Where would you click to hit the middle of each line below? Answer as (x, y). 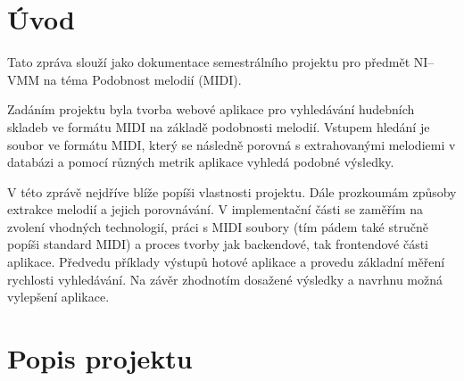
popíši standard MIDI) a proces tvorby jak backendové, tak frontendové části (218, 244)
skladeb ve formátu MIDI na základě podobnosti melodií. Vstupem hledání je (219, 126)
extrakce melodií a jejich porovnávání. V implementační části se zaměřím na (215, 209)
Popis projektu (100, 358)
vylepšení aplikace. (58, 297)
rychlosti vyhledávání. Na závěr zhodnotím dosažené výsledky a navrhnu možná (225, 279)
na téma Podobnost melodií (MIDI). (142, 79)
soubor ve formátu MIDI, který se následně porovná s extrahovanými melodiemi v (232, 144)
